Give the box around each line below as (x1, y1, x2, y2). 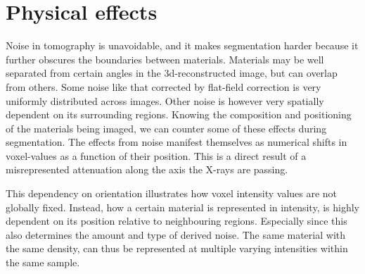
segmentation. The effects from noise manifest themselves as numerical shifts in (6, 135, 347, 149)
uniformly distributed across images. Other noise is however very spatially (6, 93, 324, 108)
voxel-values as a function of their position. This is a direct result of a (6, 148, 307, 163)
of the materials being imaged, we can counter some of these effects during (6, 120, 327, 135)
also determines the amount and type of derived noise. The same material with (6, 227, 345, 242)
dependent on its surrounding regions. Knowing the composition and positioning (6, 107, 352, 122)
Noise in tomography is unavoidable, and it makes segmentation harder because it (6, 38, 359, 53)
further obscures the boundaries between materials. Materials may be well (6, 51, 324, 66)
